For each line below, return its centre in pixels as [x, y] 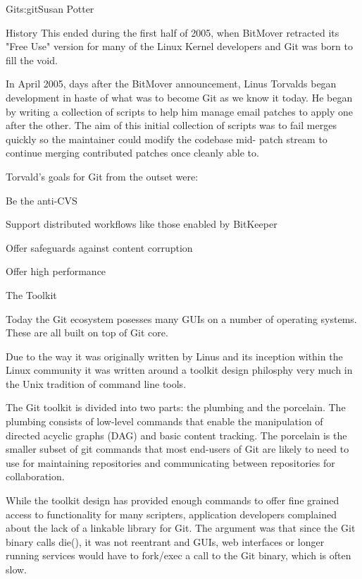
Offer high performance [56, 271]
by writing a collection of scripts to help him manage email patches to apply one [180, 111]
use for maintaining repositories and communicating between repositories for [170, 462]
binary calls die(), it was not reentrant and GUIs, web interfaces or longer [165, 541]
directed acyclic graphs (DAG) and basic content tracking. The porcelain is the [176, 435]
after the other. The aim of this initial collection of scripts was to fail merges [171, 125]
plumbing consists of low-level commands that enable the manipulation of [164, 421]
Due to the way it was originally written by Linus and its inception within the [174, 356]
